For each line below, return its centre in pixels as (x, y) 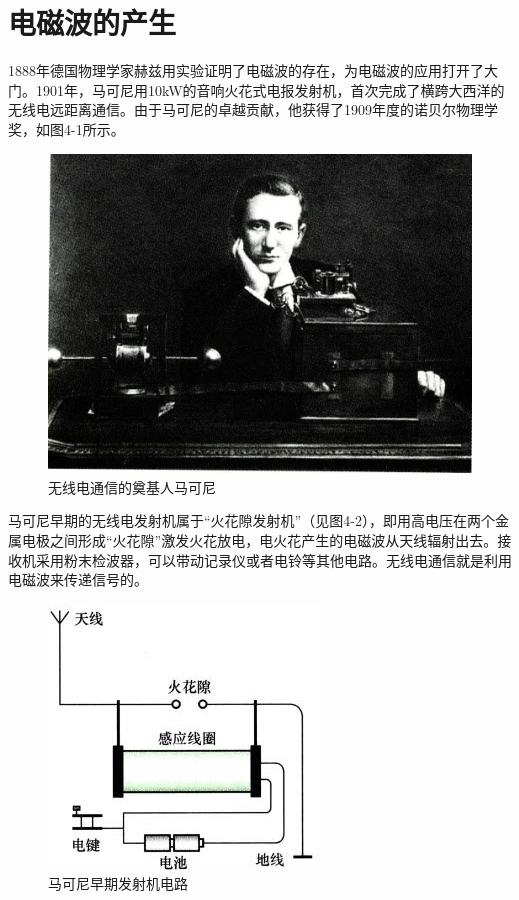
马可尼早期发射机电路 (118, 883)
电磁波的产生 (92, 22)
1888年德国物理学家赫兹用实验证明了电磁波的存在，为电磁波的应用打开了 (246, 70)
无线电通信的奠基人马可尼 (132, 486)
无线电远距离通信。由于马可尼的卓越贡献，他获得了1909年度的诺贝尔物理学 (253, 109)
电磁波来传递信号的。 (78, 579)
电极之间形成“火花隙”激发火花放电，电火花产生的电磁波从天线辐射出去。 (259, 539)
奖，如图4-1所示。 (66, 128)
